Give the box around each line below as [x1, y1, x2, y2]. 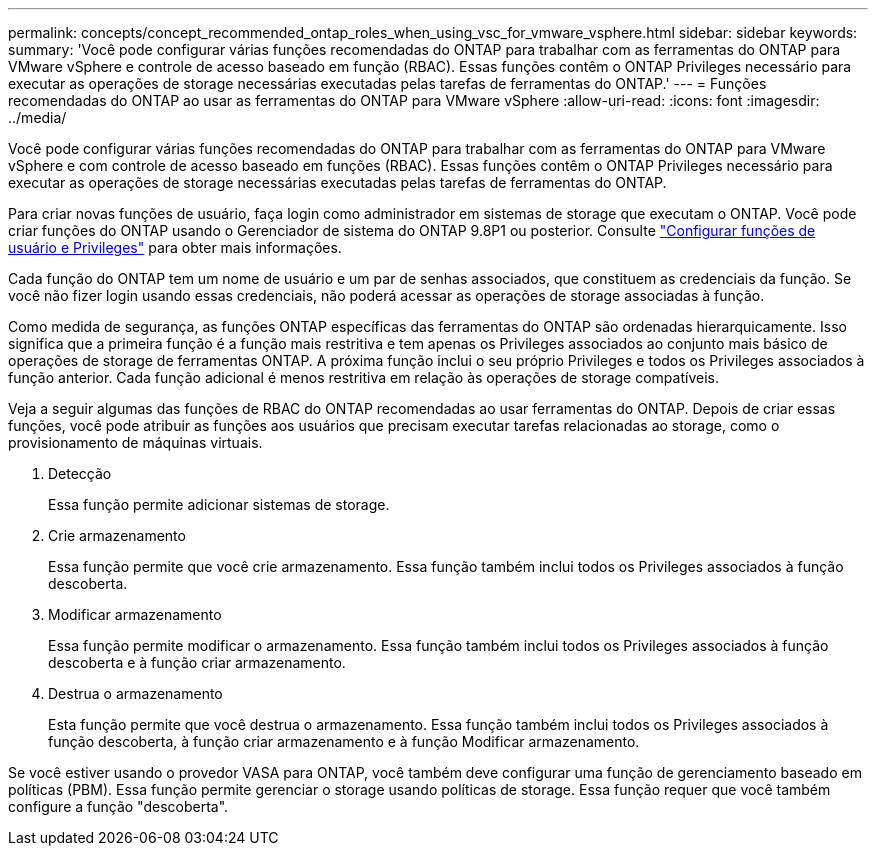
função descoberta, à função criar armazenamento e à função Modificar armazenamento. [48, 733, 640, 750]
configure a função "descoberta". [8, 798, 229, 815]
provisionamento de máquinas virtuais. [8, 434, 263, 451]
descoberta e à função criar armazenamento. [48, 654, 346, 671]
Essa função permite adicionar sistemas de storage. [48, 496, 390, 513]
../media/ [8, 109, 67, 126]
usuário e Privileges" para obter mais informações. [8, 239, 342, 256]
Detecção [48, 465, 112, 482]
